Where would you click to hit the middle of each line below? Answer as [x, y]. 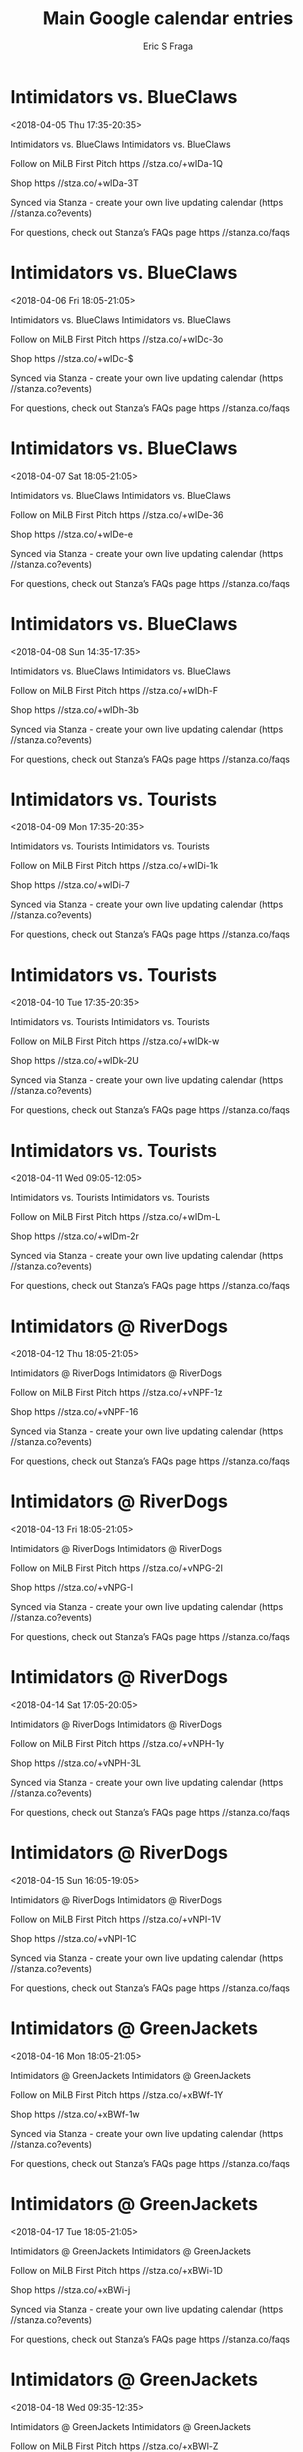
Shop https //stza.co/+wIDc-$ [72, 358]
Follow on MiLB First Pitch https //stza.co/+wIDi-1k [114, 866]
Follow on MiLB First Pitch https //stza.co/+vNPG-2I [116, 1568]
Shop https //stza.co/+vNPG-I [71, 1588]
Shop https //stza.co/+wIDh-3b [74, 709]
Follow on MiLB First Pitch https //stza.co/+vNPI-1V [116, 1919]
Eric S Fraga [168, 46]
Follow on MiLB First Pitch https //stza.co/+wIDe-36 [117, 514]
